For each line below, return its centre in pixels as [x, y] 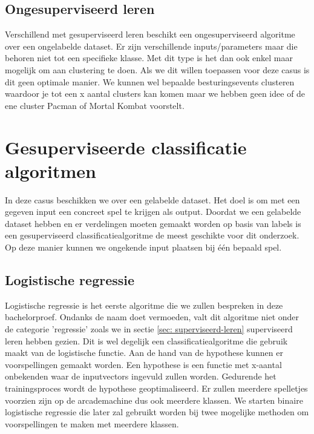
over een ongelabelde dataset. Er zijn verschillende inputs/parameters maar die [151, 46]
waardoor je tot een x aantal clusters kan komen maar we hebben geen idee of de [155, 94]
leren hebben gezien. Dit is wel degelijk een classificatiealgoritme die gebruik [146, 340]
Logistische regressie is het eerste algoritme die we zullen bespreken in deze [144, 305]
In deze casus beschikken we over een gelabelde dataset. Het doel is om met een [152, 199]
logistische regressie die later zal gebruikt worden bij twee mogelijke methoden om [157, 412]
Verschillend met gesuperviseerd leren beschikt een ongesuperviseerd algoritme [150, 34]
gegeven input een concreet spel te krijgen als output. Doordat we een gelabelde [153, 212]
